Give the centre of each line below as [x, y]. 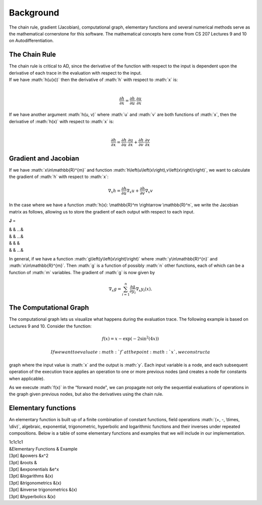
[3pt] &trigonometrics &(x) [35, 483]
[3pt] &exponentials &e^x [34, 469]
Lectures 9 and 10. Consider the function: [50, 326]
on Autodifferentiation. [31, 41]
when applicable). [27, 378]
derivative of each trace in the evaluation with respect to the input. [75, 73]
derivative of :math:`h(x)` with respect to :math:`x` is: [61, 121]
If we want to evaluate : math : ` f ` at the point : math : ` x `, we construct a [131, 352]
